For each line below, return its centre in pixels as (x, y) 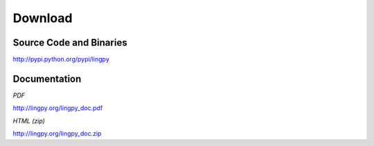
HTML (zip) (29, 120)
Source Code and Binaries (70, 43)
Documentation (47, 79)
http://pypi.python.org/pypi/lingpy (61, 60)
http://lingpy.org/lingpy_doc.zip (57, 134)
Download (43, 18)
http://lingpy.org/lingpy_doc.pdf (58, 108)
